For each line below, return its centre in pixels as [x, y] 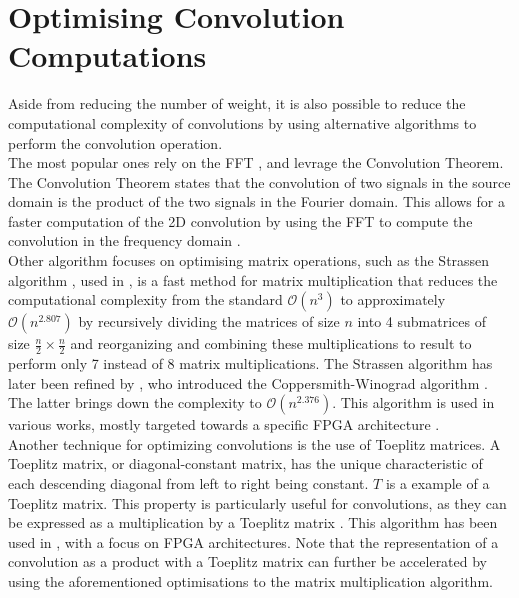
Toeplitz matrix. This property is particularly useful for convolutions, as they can [257, 502]
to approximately [393, 299]
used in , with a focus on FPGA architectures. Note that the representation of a [253, 541]
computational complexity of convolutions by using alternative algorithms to [242, 122]
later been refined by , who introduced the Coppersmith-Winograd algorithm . [248, 382]
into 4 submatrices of [421, 321]
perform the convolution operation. [115, 142]
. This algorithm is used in [413, 402]
